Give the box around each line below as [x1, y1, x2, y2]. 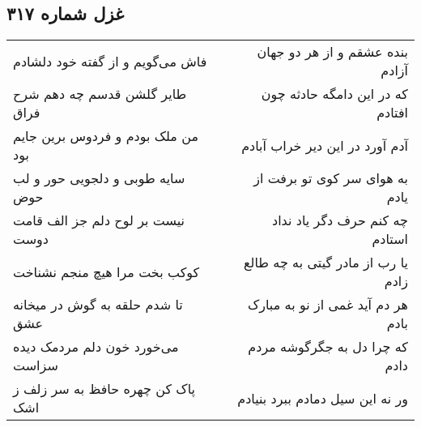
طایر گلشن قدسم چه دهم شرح [13, 84, 187, 104]
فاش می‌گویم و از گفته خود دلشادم [13, 51, 207, 70]
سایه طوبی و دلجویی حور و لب [13, 169, 185, 188]
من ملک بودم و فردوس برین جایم [13, 126, 199, 146]
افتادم [376, 103, 408, 122]
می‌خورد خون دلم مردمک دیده [13, 337, 179, 357]
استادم [372, 229, 408, 249]
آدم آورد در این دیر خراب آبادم [241, 135, 408, 155]
